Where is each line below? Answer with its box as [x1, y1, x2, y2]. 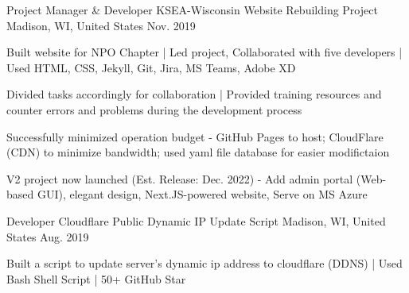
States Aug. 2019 [6, 228, 89, 245]
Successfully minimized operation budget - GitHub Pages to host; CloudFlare [6, 128, 384, 145]
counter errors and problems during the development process [6, 101, 302, 118]
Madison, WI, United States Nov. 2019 [6, 17, 196, 33]
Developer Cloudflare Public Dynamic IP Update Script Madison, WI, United [6, 212, 386, 229]
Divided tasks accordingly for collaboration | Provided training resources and [6, 86, 382, 102]
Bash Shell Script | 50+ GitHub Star [6, 270, 186, 287]
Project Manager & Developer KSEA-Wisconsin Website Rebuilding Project [6, 2, 378, 17]
